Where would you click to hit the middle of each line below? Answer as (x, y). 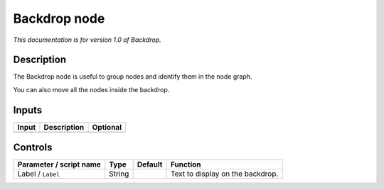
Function (186, 164)
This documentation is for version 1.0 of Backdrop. (87, 40)
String (119, 174)
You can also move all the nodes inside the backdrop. (91, 89)
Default (150, 164)
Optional (107, 127)
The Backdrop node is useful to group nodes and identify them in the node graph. (133, 77)
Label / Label (39, 174)
